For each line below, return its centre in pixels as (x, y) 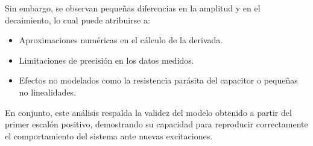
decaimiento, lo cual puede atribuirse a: (77, 20)
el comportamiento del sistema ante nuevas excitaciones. (109, 135)
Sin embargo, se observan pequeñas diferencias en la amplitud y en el (133, 8)
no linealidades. (48, 92)
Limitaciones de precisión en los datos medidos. (106, 60)
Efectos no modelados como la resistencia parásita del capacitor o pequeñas (158, 80)
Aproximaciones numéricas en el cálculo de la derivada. (121, 40)
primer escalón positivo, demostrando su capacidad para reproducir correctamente (156, 124)
